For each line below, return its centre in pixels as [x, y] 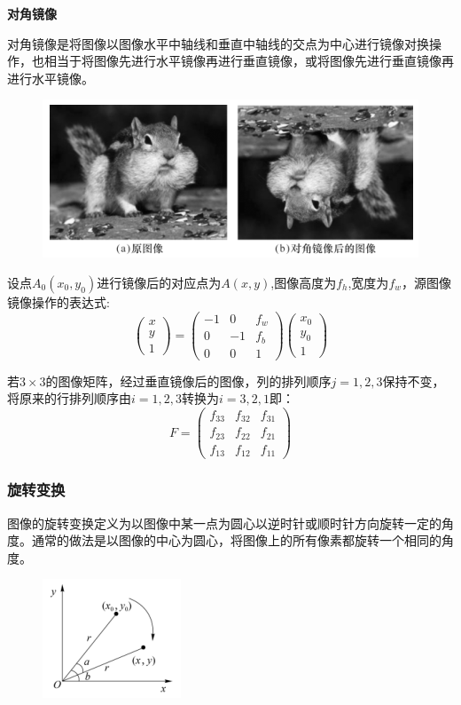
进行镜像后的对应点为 [159, 282]
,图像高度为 [304, 282]
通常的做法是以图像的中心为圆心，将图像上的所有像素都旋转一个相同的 [236, 540]
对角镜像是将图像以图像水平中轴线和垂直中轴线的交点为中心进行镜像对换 [218, 43]
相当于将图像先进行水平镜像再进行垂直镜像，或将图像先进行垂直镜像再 [249, 61]
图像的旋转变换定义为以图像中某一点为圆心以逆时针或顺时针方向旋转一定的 [224, 523]
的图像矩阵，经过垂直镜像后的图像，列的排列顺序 [188, 380]
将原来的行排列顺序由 [69, 398]
